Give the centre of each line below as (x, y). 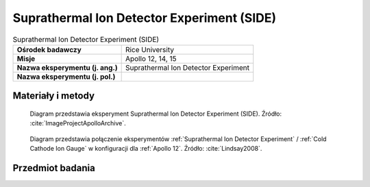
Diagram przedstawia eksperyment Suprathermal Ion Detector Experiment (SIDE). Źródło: (156, 114)
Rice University (150, 49)
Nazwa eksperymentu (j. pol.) (66, 77)
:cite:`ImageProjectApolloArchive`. (78, 123)
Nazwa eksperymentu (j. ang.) (67, 67)
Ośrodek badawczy (49, 49)
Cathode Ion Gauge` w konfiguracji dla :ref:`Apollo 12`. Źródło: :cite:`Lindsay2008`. (146, 149)
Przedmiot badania (54, 168)
